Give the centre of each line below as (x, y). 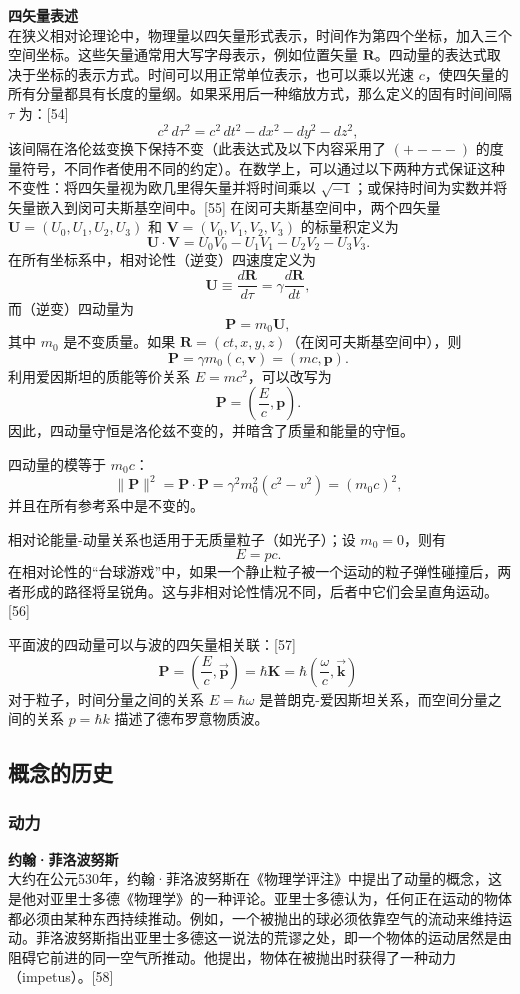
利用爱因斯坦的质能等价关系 (99, 375)
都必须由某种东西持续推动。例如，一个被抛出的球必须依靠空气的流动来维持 (253, 917)
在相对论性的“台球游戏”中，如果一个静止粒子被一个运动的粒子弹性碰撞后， (253, 571)
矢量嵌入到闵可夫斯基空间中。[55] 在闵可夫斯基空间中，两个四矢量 (224, 206)
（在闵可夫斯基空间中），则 (374, 341)
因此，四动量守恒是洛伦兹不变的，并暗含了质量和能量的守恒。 (211, 430)
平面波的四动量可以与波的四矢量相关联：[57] (152, 644)
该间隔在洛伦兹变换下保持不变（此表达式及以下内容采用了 (197, 148)
